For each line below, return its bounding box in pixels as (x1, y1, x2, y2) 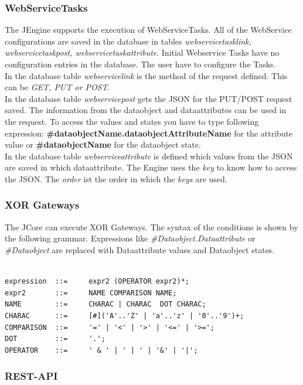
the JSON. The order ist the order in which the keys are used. (5, 172, 227, 185)
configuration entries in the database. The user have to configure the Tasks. (5, 58, 276, 70)
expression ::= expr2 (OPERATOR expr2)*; (5, 277, 189, 286)
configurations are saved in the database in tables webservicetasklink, (5, 35, 251, 47)
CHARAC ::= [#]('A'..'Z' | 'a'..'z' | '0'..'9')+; (5, 311, 244, 320)
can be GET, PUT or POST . (5, 81, 110, 93)
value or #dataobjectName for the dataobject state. (5, 138, 201, 151)
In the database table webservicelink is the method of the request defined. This (5, 69, 288, 81)
